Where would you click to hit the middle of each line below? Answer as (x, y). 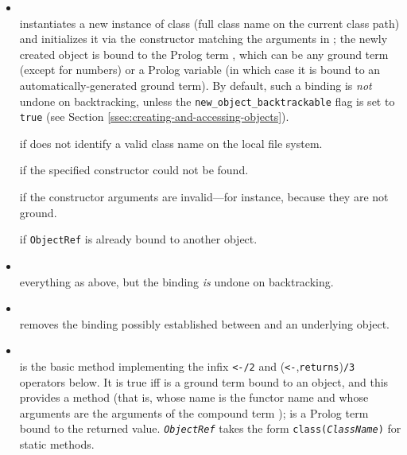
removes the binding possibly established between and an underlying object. (205, 323)
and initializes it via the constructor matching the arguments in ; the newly (203, 39)
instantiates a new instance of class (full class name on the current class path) (209, 23)
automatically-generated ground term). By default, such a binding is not (196, 85)
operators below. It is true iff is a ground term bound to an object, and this (204, 381)
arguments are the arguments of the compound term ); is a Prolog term (194, 412)
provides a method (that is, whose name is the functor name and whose (194, 397)
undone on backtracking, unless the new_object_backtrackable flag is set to (207, 101)
